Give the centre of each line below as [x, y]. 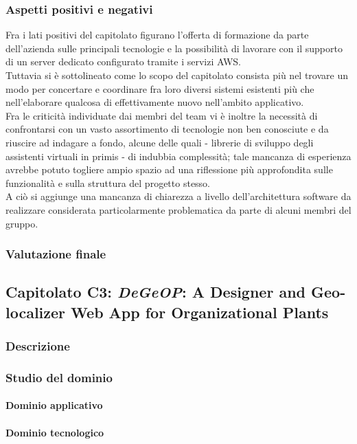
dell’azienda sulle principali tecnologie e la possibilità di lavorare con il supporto [174, 48]
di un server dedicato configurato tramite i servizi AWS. [123, 62]
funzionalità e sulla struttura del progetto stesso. [108, 182]
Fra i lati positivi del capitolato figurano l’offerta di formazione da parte [157, 35]
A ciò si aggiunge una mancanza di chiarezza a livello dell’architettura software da [178, 196]
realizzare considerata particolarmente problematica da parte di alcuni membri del [178, 209]
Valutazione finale [56, 254]
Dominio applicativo [54, 405]
